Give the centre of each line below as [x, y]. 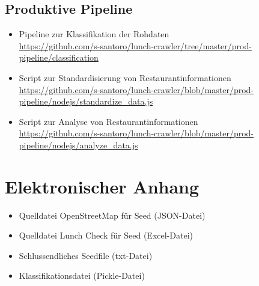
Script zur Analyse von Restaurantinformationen [108, 121]
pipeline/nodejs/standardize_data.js [86, 101]
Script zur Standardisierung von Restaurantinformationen [125, 77]
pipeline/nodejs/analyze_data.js [78, 145]
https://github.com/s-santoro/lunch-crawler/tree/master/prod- [135, 45]
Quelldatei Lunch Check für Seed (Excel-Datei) [106, 235]
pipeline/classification [59, 57]
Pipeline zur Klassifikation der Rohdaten [94, 34]
